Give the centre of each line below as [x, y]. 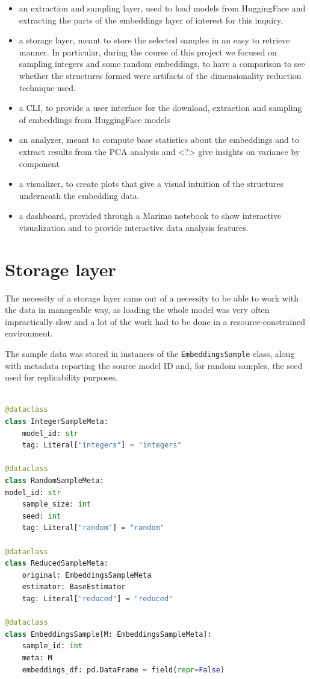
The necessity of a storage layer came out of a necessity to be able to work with [152, 298]
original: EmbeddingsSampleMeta [87, 575]
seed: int [42, 516]
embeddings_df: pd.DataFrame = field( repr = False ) [123, 670]
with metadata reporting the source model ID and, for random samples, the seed [154, 365]
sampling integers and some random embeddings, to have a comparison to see [162, 64]
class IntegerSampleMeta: [57, 422]
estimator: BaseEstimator [74, 587]
